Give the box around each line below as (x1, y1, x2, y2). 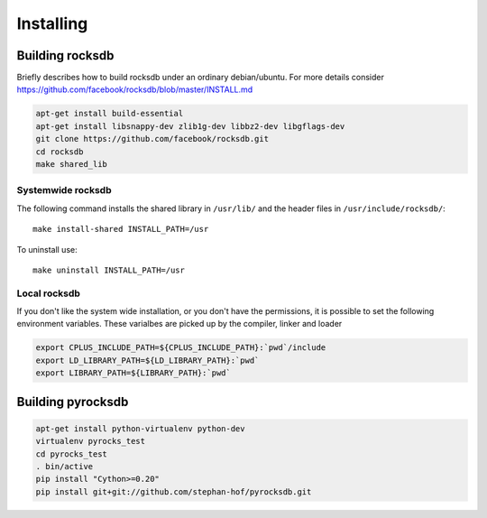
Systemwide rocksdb (16, 184, 112, 197)
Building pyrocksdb (16, 393, 129, 410)
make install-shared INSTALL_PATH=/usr (32, 224, 209, 235)
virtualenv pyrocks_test (35, 436, 146, 447)
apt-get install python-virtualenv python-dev (35, 423, 245, 433)
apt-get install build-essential (35, 108, 184, 119)
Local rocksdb (16, 287, 81, 300)
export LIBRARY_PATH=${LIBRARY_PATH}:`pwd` (35, 368, 232, 378)
